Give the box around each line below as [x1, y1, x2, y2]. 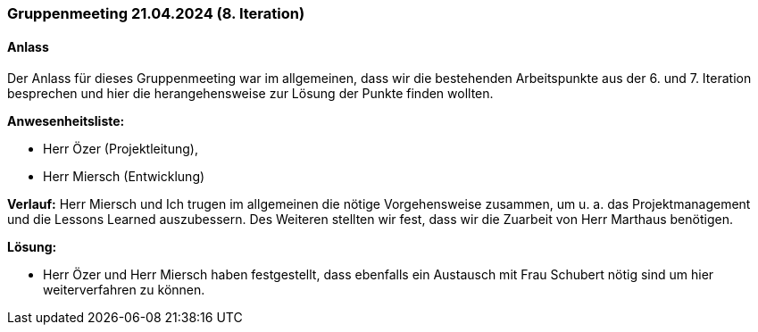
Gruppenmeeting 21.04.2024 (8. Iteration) [7, 4, 305, 22]
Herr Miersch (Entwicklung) [43, 169, 205, 185]
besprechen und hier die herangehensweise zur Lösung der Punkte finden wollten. [7, 86, 494, 102]
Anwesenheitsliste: [7, 113, 125, 129]
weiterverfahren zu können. [43, 282, 205, 298]
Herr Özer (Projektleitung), [43, 141, 198, 157]
